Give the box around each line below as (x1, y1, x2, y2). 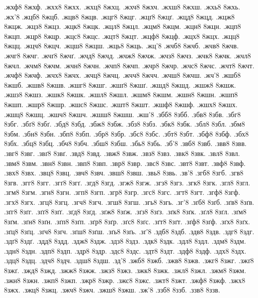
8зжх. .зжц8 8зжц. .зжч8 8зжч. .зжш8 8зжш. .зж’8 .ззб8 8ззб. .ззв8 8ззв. (4, 285, 220, 295)
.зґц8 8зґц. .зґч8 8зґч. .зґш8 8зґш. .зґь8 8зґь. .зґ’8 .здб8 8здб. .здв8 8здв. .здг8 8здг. (4, 226, 255, 236)
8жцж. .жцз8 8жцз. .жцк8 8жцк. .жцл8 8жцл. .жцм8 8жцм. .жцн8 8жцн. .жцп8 (4, 21, 241, 31)
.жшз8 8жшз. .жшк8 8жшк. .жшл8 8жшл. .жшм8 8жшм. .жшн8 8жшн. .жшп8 (4, 89, 238, 100)
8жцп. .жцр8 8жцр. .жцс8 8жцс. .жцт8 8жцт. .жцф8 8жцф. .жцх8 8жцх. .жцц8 (4, 30, 240, 41)
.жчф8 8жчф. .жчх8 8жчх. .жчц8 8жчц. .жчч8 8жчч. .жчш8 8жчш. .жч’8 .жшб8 (4, 70, 241, 80)
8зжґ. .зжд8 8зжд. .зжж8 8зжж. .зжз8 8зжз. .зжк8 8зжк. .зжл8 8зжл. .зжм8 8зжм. (4, 265, 247, 276)
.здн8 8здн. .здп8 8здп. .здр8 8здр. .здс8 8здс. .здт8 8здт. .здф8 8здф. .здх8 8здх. (4, 245, 247, 256)
